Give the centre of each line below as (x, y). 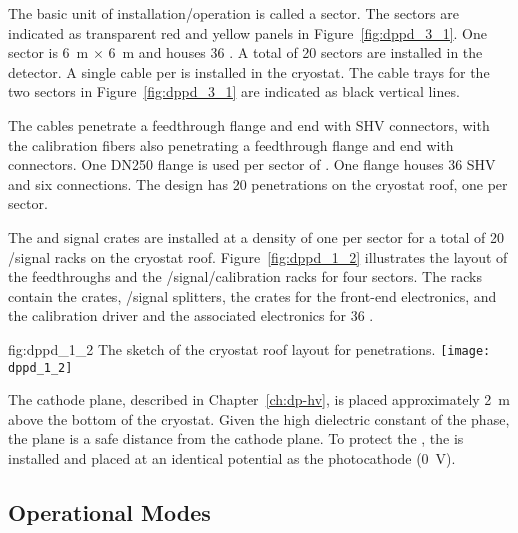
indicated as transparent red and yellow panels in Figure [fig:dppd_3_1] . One (247, 32)
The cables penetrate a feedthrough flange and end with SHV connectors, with (249, 124)
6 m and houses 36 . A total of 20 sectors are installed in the (295, 52)
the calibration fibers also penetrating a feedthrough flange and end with (231, 144)
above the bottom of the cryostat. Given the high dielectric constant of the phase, (259, 418)
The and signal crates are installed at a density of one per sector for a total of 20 (256, 236)
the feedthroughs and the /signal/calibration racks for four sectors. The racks (245, 276)
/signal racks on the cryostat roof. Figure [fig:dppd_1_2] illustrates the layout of (258, 256)
